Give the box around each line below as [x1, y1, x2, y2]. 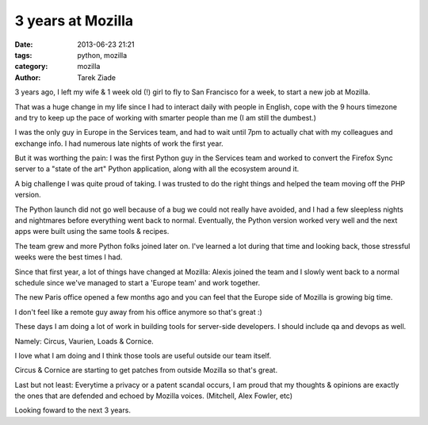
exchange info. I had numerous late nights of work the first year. [14, 139, 224, 148]
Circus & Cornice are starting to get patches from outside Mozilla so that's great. [14, 366, 277, 375]
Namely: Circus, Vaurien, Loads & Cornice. [14, 336, 154, 346]
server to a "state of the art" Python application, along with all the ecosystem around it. [14, 164, 300, 174]
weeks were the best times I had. [14, 252, 123, 262]
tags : [14, 50, 32, 59]
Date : [14, 40, 33, 49]
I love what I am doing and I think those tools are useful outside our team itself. [14, 350, 272, 360]
